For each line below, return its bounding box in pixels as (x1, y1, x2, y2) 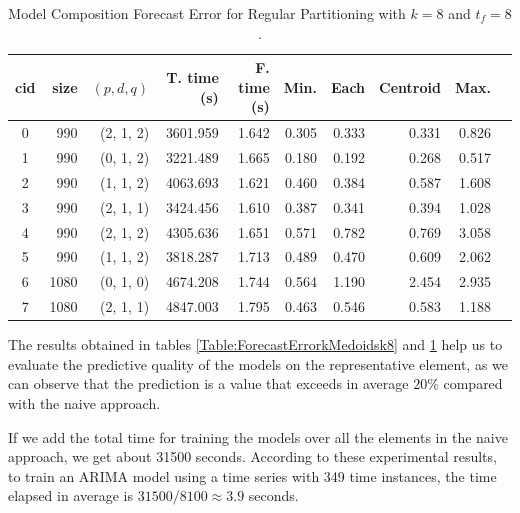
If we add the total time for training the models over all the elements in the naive (8, 426, 508, 447)
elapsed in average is (8, 485, 134, 506)
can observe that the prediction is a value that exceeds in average (8, 373, 409, 394)
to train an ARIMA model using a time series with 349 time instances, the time (8, 465, 497, 486)
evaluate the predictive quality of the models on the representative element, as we (8, 353, 509, 374)
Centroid (379, 76, 441, 97)
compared (443, 373, 503, 394)
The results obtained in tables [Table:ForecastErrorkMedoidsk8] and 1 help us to (8, 334, 503, 355)
